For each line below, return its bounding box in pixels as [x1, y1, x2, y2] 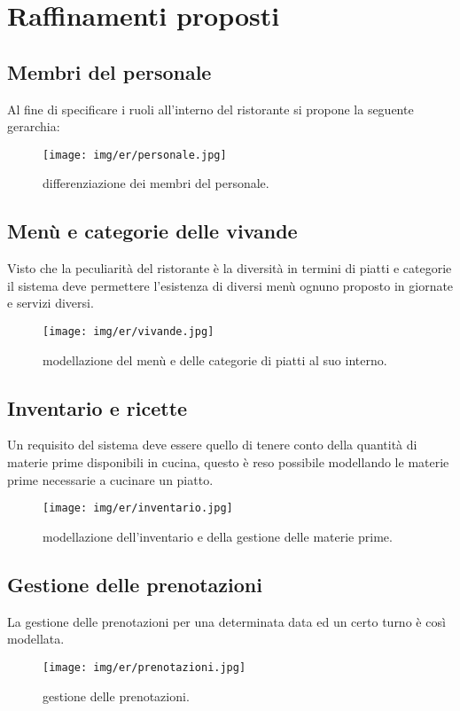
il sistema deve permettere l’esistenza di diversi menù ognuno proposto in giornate [7, 276, 454, 294]
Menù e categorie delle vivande [7, 217, 298, 245]
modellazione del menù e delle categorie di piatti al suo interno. [43, 350, 387, 369]
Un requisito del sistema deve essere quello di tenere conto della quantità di [7, 435, 417, 454]
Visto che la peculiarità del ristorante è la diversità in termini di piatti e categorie [7, 259, 452, 277]
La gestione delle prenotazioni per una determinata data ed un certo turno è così [7, 612, 446, 630]
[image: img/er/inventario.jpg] [43, 502, 233, 515]
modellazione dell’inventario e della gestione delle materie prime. [43, 527, 393, 545]
